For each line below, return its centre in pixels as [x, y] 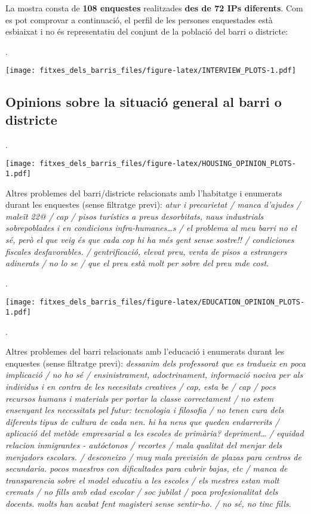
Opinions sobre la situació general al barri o [144, 102]
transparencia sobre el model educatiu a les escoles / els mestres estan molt [142, 480]
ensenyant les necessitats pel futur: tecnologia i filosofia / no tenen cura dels [145, 410]
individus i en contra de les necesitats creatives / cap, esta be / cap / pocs [141, 386]
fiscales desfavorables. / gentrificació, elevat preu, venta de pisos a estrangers [146, 251]
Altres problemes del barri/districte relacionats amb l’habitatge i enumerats [144, 193]
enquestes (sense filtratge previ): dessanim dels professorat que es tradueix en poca [155, 363]
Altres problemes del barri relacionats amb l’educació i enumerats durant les [145, 351]
